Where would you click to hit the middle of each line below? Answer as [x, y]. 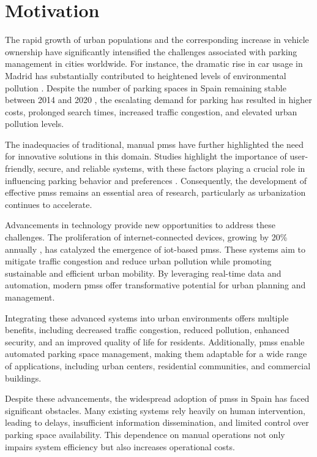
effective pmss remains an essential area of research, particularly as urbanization [155, 192]
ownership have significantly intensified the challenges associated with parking [151, 51]
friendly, [20, 168]
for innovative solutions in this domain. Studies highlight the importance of [146, 156]
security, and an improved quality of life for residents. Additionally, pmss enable [155, 341]
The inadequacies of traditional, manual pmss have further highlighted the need [155, 144]
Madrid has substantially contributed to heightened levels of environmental [146, 75]
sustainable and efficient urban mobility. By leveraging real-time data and [143, 273]
